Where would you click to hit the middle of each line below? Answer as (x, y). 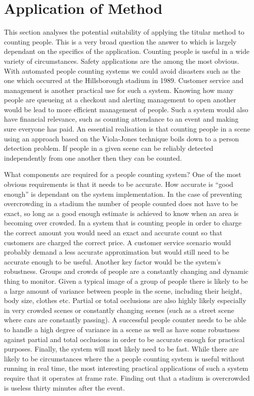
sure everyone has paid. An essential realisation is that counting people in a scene (127, 129)
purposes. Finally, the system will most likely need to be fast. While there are (121, 349)
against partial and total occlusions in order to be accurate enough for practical (124, 339)
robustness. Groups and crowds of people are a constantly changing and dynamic (126, 271)
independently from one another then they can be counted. (93, 157)
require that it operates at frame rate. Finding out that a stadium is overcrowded (127, 377)
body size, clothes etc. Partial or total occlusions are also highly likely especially (125, 300)
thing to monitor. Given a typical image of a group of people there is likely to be (126, 281)
